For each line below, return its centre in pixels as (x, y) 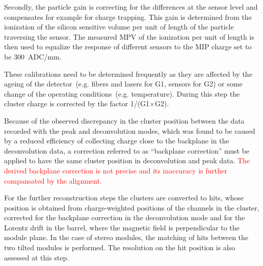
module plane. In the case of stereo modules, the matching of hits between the (126, 237)
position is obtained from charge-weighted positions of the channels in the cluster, (132, 207)
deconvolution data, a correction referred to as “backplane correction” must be (127, 150)
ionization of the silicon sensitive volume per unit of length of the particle (119, 27)
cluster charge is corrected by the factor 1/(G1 (77, 104)
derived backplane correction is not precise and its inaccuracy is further (116, 170)
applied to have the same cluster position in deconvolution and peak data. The (127, 160)
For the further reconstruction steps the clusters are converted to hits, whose (124, 198)
